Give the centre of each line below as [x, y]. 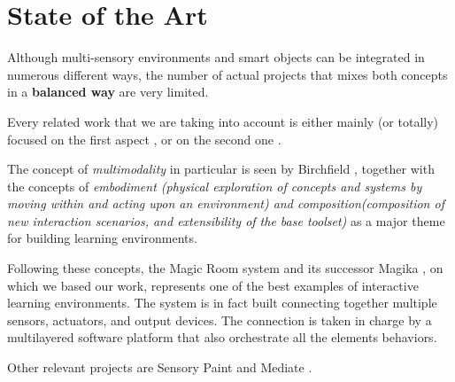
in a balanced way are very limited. [108, 92]
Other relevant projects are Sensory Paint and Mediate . [160, 367]
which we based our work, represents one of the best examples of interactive [213, 285]
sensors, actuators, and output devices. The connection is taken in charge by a [220, 320]
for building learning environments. [102, 238]
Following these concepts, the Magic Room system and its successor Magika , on [225, 268]
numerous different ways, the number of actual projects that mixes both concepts [227, 74]
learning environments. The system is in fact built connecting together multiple [222, 303]
